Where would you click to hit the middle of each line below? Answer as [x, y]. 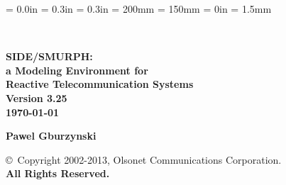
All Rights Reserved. [58, 173]
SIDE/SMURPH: [49, 56]
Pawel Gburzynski [51, 136]
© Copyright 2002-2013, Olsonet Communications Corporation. [144, 159]
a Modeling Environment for [77, 70]
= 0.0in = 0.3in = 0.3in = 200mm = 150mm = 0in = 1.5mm [139, 9]
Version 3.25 [37, 97]
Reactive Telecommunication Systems [100, 84]
